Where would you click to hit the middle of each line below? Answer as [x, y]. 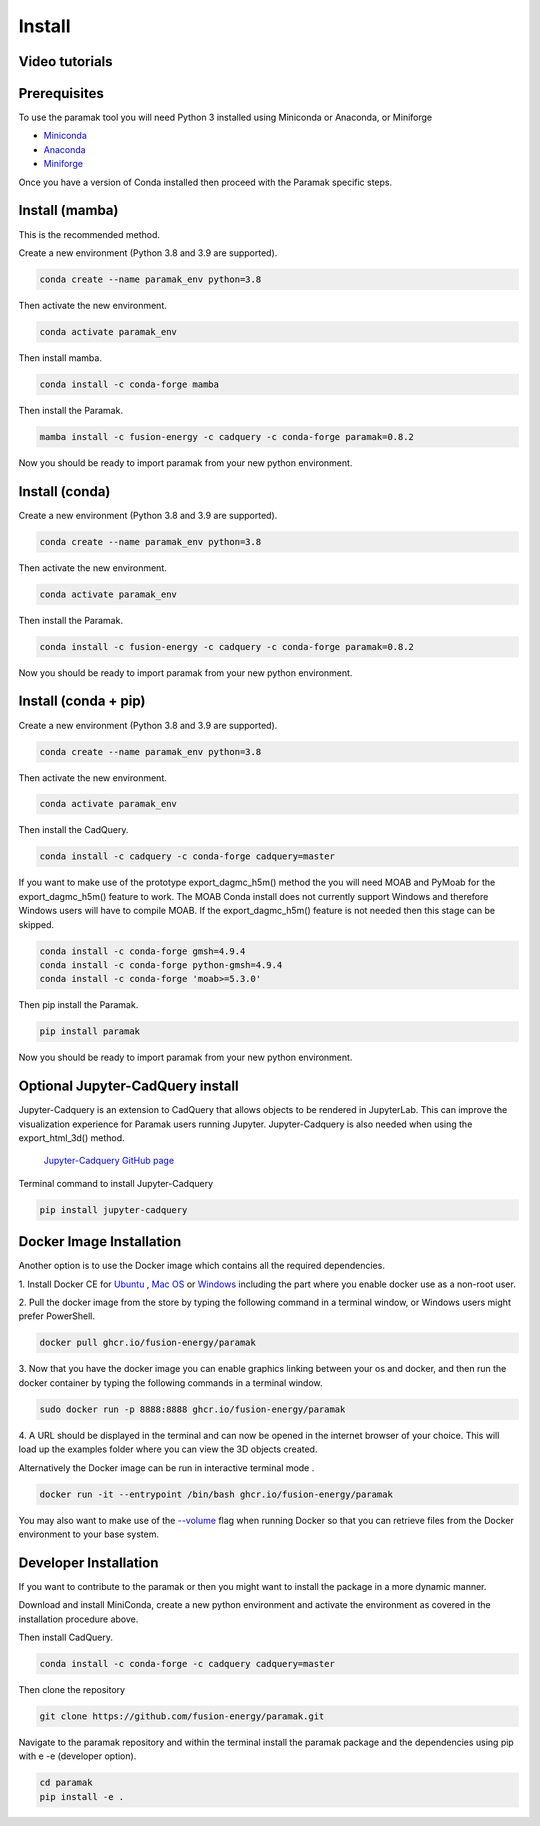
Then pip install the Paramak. [78, 1005]
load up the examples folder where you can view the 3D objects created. [168, 1449]
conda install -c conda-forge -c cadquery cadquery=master [187, 1663]
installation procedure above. [78, 1619]
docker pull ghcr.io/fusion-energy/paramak [148, 1343]
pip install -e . [82, 1796]
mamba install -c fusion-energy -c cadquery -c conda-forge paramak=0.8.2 [227, 436]
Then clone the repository [71, 1689]
